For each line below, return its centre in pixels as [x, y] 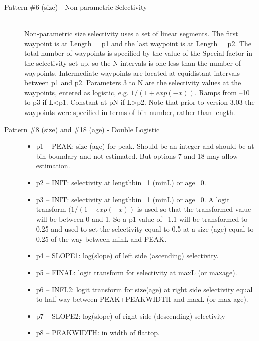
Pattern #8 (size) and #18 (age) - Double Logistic [82, 129]
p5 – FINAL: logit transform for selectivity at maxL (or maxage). [137, 272]
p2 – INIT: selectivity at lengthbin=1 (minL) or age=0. [121, 182]
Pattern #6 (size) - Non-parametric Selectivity [76, 7]
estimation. [53, 165]
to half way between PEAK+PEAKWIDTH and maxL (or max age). [142, 299]
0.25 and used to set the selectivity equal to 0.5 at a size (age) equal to [145, 229]
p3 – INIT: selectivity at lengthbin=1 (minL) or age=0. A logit [133, 199]
